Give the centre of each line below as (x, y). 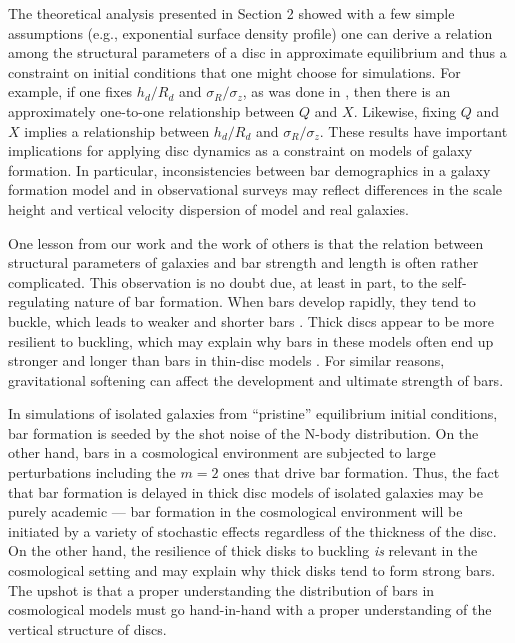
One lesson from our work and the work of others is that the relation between (246, 242)
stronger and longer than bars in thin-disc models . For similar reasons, (226, 360)
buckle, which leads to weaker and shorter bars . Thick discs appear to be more (251, 320)
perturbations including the (92, 472)
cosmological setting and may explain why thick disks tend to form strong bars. (252, 570)
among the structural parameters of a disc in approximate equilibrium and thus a (257, 52)
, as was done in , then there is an (346, 91)
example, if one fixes (70, 91)
